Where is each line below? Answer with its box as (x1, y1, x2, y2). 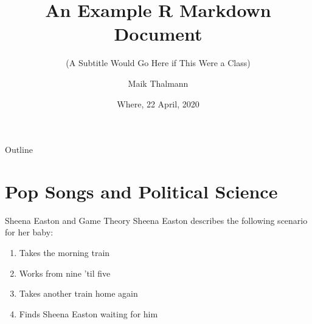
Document (114, 21, 203, 46)
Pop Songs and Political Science (5, 178, 278, 203)
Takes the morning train (19, 246, 110, 258)
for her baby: (5, 226, 54, 238)
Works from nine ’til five (19, 266, 111, 279)
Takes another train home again (19, 287, 138, 300)
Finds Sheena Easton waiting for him (19, 307, 158, 320)
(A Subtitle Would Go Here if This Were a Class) (66, 56, 251, 69)
